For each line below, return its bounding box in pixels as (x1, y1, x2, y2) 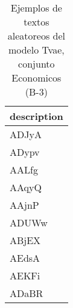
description (10, 109, 63, 123)
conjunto (18, 57, 55, 71)
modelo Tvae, (8, 43, 65, 57)
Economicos (11, 71, 62, 85)
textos (24, 15, 49, 29)
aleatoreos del (7, 29, 65, 43)
